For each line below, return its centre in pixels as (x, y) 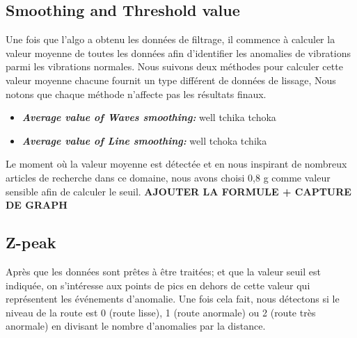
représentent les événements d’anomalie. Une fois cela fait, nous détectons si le (173, 299)
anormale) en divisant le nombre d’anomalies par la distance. (136, 326)
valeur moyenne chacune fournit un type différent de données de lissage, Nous (171, 80)
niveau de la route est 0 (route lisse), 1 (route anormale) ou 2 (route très (161, 312)
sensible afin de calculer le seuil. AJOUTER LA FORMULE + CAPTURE (178, 191)
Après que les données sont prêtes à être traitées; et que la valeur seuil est (163, 271)
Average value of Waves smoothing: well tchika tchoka (149, 117)
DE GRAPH (37, 205)
